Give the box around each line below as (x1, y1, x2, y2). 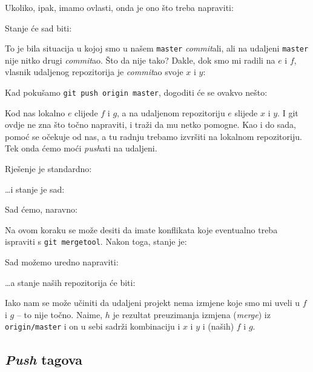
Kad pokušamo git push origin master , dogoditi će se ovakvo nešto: (5, 86, 268, 99)
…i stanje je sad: (5, 182, 65, 195)
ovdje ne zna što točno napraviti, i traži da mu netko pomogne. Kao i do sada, (5, 118, 296, 131)
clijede (74, 106, 98, 119)
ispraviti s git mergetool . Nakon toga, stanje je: (5, 235, 187, 248)
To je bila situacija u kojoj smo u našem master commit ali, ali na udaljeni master (5, 42, 309, 55)
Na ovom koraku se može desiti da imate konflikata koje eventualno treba (5, 223, 278, 236)
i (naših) (202, 320, 234, 333)
